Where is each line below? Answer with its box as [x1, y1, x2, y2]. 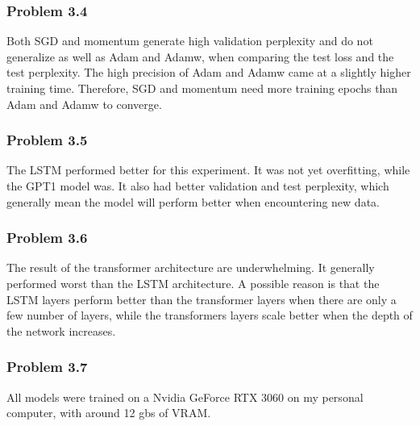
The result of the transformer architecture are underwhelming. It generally [6, 259, 375, 276]
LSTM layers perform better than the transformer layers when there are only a [6, 290, 397, 307]
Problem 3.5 [6, 130, 88, 150]
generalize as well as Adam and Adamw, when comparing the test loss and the [6, 48, 394, 65]
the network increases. [6, 322, 116, 339]
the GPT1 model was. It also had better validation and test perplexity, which [6, 177, 389, 194]
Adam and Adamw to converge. [6, 95, 162, 112]
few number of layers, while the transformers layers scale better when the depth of [6, 307, 413, 324]
